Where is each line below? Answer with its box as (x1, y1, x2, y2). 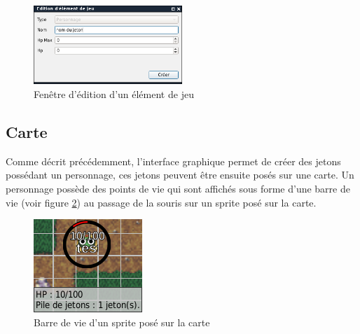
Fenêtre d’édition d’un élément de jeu (34, 86, 194, 101)
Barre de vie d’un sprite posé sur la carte (34, 314, 210, 329)
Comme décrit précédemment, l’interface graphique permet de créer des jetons (6, 153, 341, 168)
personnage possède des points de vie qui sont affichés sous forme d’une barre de (6, 181, 350, 195)
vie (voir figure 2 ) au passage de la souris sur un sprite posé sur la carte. (6, 195, 317, 209)
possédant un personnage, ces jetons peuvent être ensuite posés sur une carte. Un (6, 167, 354, 182)
